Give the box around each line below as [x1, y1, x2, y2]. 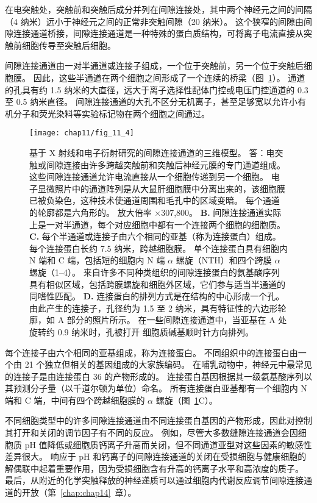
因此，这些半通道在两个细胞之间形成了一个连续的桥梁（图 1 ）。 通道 [33, 71, 305, 84]
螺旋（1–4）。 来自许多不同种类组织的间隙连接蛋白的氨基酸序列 [29, 265, 280, 278]
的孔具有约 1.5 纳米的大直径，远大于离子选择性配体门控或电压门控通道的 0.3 [5, 83, 308, 96]
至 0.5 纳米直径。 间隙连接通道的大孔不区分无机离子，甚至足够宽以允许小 [5, 95, 297, 108]
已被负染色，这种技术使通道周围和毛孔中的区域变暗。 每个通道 [29, 194, 280, 207]
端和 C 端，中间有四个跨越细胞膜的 [5, 393, 145, 406]
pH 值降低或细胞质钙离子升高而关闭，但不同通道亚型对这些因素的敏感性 [24, 438, 312, 451]
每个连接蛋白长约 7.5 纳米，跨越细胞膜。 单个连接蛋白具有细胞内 [29, 241, 288, 254]
